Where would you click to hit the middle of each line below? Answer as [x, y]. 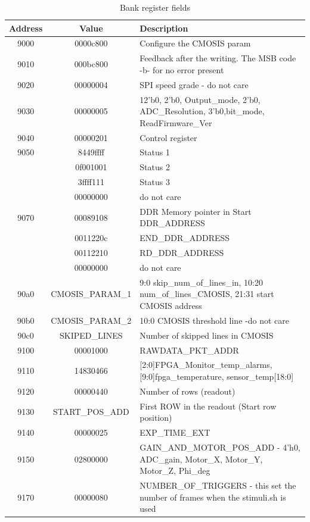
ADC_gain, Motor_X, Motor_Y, [201, 459]
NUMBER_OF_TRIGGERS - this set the [218, 485]
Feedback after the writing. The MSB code [218, 58]
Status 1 [155, 152]
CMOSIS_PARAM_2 [91, 320]
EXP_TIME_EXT [175, 432]
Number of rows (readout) [187, 391]
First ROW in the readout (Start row [208, 406]
